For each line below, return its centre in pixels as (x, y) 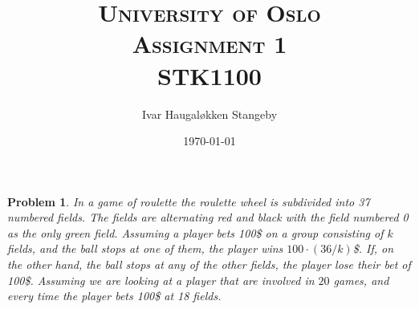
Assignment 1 (209, 44)
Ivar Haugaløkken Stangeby (209, 114)
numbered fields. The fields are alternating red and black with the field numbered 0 (208, 217)
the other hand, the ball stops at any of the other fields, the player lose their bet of (209, 264)
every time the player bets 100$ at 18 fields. (114, 296)
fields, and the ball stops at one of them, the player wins (145, 248)
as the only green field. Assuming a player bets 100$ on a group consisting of (195, 232)
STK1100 (209, 75)
